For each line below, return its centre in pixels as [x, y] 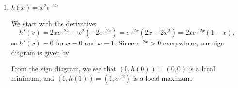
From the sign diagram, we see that [63, 68]
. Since [124, 43]
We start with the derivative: [54, 23]
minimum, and [32, 78]
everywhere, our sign [194, 43]
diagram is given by [40, 52]
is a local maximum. [163, 78]
